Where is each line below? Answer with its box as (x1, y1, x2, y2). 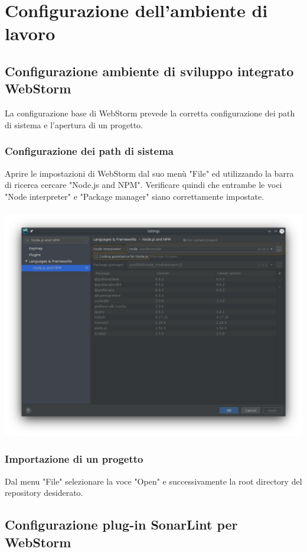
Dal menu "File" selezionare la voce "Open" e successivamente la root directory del (5, 475, 302, 487)
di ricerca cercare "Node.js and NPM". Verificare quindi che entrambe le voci (5, 178, 282, 191)
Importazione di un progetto (5, 452, 143, 466)
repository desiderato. (5, 486, 83, 499)
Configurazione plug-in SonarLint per (5, 515, 238, 534)
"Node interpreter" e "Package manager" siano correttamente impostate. (5, 190, 264, 202)
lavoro (5, 21, 55, 46)
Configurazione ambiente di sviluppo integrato (5, 61, 294, 80)
